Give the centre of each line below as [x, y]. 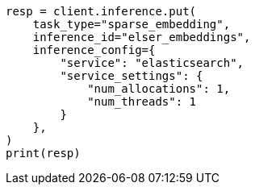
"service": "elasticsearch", [152, 63]
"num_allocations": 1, [159, 89]
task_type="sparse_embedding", [132, 24]
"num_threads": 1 [142, 102]
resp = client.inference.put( [101, 11]
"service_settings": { [132, 76]
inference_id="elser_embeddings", [142, 37]
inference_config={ [94, 50]
